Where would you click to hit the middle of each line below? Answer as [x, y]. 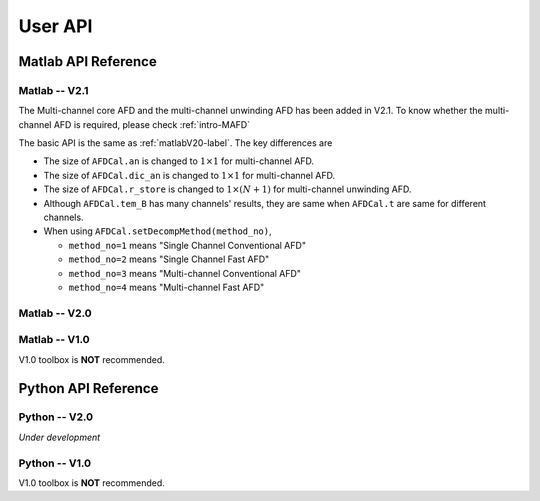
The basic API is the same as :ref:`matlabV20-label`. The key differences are [175, 143]
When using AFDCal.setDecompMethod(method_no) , [157, 231]
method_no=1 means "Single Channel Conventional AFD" [187, 245]
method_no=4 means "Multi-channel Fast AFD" [166, 287]
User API [55, 26]
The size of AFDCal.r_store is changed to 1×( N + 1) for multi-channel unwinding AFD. [227, 189]
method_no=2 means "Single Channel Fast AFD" [169, 259]
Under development [59, 437]
